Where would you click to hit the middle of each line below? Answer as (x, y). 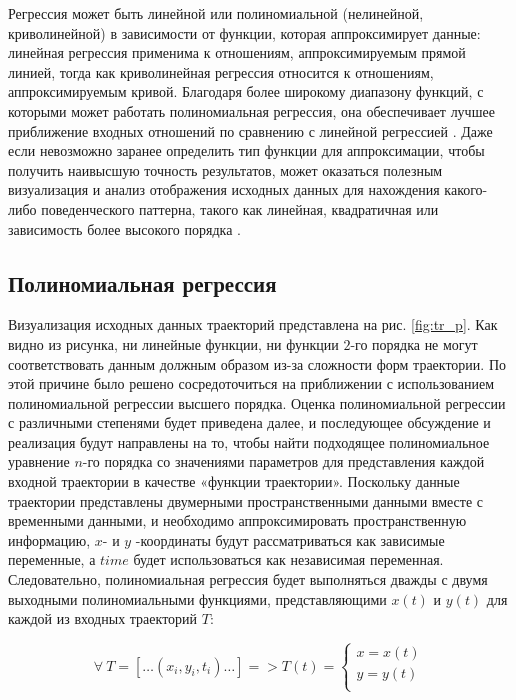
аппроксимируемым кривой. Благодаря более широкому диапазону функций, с (246, 91)
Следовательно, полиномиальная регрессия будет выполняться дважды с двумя (248, 579)
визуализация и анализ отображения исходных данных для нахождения (224, 189)
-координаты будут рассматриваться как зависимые (290, 539)
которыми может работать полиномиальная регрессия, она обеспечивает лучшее (251, 110)
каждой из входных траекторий (103, 618)
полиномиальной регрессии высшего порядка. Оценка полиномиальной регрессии (257, 402)
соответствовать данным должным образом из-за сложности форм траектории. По (257, 363)
